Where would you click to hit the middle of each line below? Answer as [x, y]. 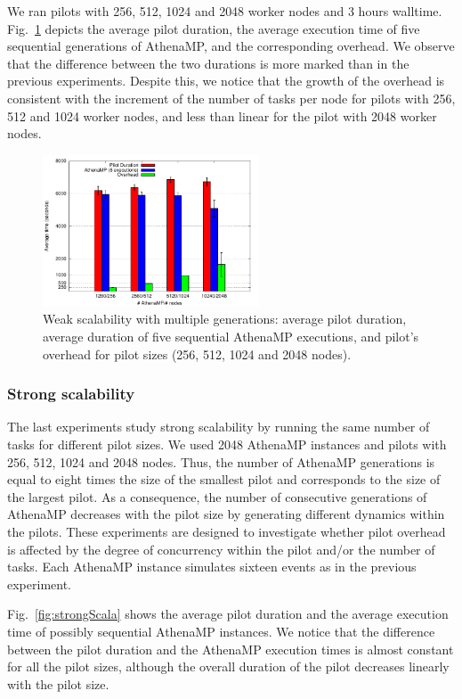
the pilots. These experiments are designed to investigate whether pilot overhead [227, 531]
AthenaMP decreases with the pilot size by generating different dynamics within [226, 514]
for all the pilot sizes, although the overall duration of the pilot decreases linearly [228, 666]
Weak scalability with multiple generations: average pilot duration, [225, 319]
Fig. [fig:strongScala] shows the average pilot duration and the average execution [228, 614]
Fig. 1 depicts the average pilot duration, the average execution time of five [214, 28]
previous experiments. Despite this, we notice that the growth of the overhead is [226, 81]
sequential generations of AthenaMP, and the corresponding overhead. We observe [231, 46]
